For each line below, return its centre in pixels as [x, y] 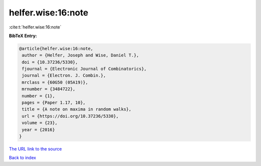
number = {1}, [38, 96]
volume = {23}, [40, 123]
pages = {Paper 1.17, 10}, [54, 103]
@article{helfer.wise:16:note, [56, 48]
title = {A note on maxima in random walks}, [77, 109]
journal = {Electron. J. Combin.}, [64, 76]
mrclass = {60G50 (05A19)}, [55, 82]
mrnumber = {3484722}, [49, 89]
